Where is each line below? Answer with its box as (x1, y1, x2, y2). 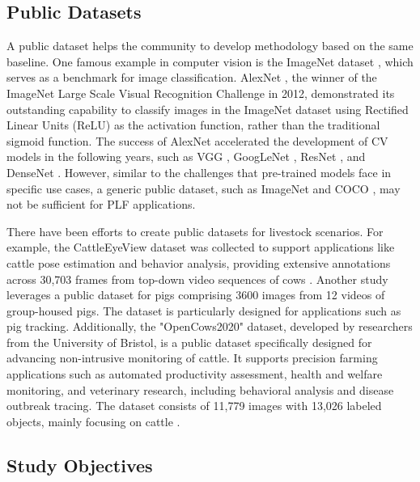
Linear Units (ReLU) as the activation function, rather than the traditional (6, 116, 380, 133)
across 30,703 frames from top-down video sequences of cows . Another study (6, 270, 388, 287)
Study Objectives (6, 452, 153, 477)
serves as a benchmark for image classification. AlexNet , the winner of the (6, 69, 377, 86)
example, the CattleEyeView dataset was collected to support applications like (6, 239, 395, 256)
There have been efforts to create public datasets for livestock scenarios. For (6, 222, 384, 239)
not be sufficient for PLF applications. (6, 196, 196, 213)
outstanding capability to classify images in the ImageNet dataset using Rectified (6, 100, 409, 117)
